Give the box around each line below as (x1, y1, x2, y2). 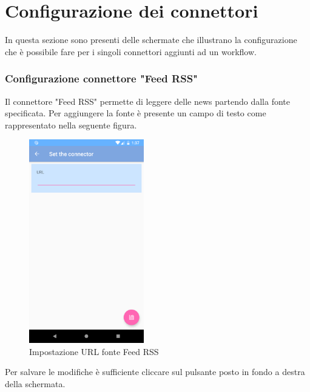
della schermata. (5, 377, 66, 390)
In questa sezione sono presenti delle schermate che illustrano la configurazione (5, 33, 297, 46)
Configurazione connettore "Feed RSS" (5, 71, 198, 86)
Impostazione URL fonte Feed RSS (29, 345, 159, 357)
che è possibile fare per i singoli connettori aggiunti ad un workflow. (5, 45, 257, 58)
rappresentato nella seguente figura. (5, 118, 137, 131)
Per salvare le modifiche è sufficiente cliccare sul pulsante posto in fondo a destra (5, 365, 305, 378)
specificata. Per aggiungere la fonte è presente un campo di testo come (5, 107, 266, 119)
